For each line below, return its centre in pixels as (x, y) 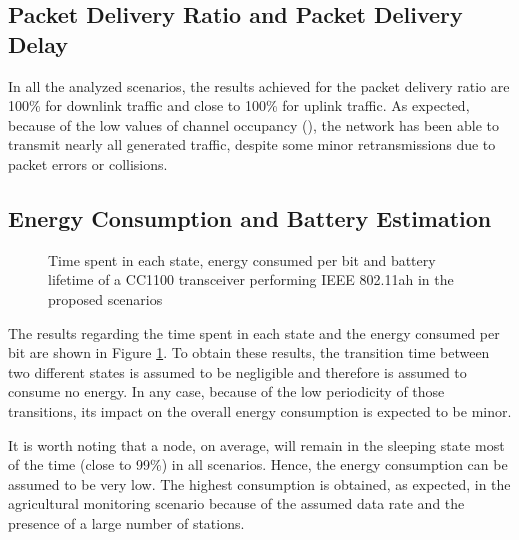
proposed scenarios (105, 298)
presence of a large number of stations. (126, 522)
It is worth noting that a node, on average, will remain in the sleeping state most (256, 444)
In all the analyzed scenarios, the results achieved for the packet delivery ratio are (259, 85)
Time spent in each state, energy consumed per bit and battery (242, 259)
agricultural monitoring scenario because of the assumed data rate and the (236, 503)
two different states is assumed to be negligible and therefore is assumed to (237, 371)
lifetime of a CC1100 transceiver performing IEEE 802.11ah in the (251, 279)
